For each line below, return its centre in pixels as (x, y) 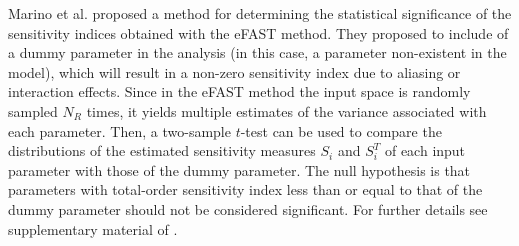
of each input (425, 150)
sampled (33, 110)
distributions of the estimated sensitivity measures (162, 150)
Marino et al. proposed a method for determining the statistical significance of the (260, 13)
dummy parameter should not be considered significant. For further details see (248, 208)
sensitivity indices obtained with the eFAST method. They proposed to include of (258, 32)
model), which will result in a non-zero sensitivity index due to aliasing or (234, 71)
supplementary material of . (93, 228)
